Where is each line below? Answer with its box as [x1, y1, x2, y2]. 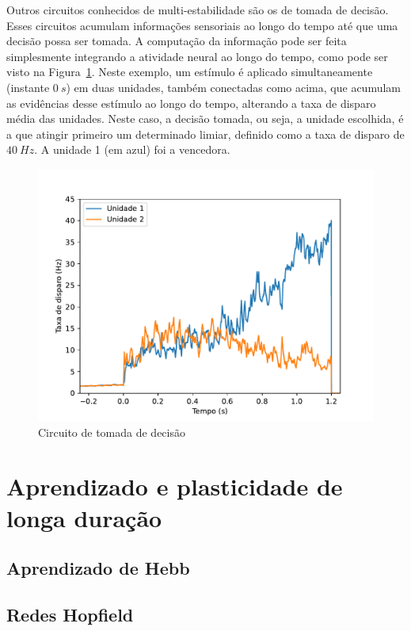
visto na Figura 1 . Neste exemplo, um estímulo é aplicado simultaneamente [6, 63, 373, 80]
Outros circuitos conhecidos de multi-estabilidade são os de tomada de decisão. [6, 2, 389, 17]
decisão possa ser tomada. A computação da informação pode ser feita [6, 33, 347, 49]
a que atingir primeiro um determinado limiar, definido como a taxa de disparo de [6, 125, 405, 142]
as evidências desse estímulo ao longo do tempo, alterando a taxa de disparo [6, 94, 376, 111]
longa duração [6, 501, 162, 533]
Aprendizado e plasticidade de [6, 470, 343, 503]
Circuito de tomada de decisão [38, 423, 185, 440]
